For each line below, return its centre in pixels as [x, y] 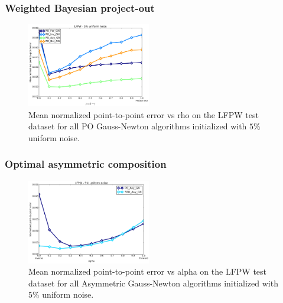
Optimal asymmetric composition [86, 164]
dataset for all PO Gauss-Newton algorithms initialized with [138, 126]
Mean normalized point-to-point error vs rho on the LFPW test [144, 114]
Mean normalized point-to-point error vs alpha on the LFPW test [148, 271]
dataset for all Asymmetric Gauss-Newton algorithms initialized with [153, 283]
